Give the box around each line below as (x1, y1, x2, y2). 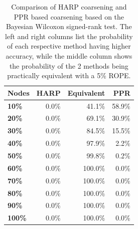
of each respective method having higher (7, 41, 131, 51)
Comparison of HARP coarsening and (11, 2, 127, 12)
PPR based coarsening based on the (14, 11, 124, 22)
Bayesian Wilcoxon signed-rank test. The (6, 21, 132, 32)
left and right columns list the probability (5, 31, 133, 41)
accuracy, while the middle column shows (6, 50, 132, 61)
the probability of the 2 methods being (9, 60, 128, 71)
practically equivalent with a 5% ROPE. (7, 70, 131, 81)
